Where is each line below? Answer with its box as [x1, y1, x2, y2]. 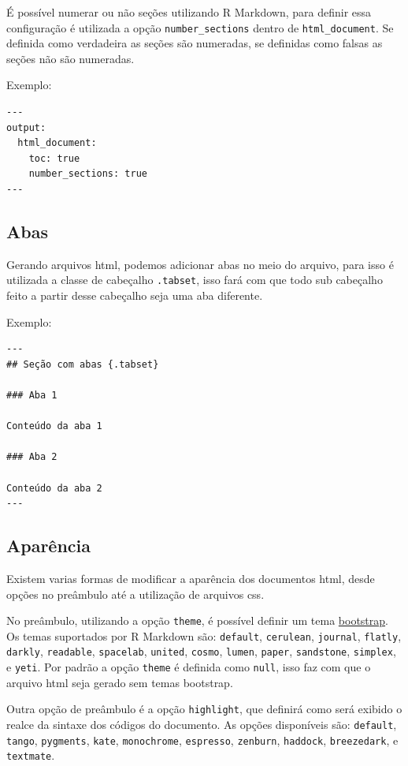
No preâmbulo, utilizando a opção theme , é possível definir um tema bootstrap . [6, 612, 388, 629]
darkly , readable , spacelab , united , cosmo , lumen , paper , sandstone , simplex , [6, 643, 396, 660]
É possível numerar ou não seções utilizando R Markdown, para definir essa [6, 4, 372, 20]
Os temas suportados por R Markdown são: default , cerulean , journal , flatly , [6, 627, 402, 644]
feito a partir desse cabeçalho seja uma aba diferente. [6, 287, 263, 304]
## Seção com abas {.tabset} [6, 358, 159, 370]
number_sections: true [28, 168, 147, 180]
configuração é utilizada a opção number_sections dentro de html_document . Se [6, 19, 394, 35]
